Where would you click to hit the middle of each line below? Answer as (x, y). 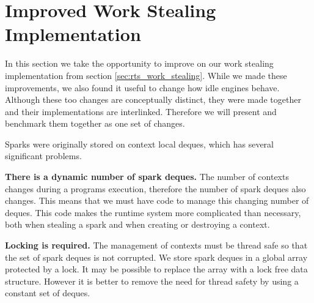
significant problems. (43, 156)
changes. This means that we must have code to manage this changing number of (157, 200)
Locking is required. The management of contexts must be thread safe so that (156, 245)
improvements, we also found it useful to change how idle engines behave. (142, 87)
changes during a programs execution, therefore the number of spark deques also (155, 188)
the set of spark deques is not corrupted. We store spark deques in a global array (156, 257)
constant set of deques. (48, 293)
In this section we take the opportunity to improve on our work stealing (139, 63)
